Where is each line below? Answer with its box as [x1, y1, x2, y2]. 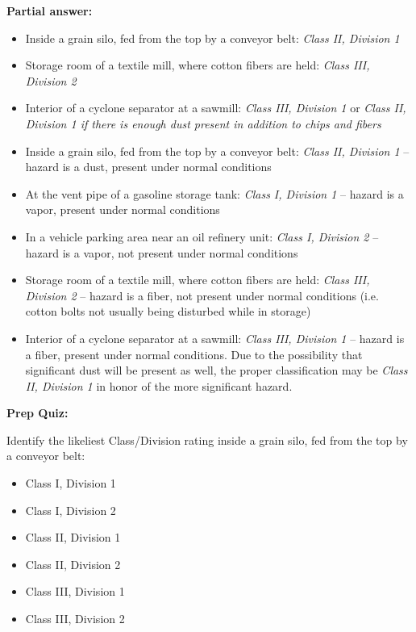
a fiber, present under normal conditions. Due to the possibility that [25, 345, 363, 362]
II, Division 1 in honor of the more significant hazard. [25, 377, 293, 394]
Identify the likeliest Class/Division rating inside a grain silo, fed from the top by [6, 431, 408, 448]
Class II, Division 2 [25, 555, 121, 572]
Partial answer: [6, 2, 93, 19]
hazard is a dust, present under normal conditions [25, 158, 272, 175]
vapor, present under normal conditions [25, 201, 220, 218]
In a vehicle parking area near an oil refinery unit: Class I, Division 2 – [25, 228, 379, 245]
